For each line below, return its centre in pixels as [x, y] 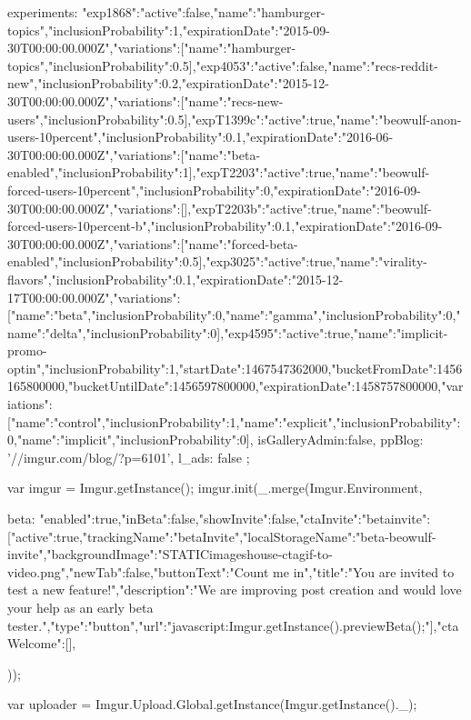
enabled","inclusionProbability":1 [98, 172]
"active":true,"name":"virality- [346, 261]
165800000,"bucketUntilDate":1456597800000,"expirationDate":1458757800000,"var [235, 386]
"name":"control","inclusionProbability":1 [123, 421]
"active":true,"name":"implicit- [365, 332]
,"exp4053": [223, 65]
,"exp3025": [233, 261]
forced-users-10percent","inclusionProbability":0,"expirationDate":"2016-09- [215, 190]
